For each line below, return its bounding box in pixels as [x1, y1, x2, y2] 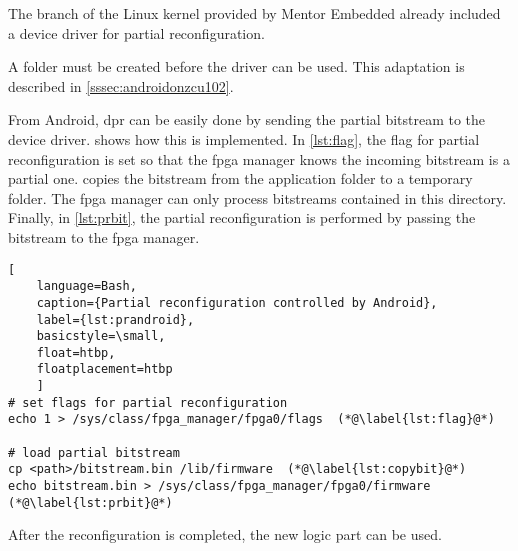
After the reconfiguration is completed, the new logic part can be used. [8, 524, 442, 545]
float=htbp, [36, 345, 116, 360]
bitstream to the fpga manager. [8, 226, 200, 247]
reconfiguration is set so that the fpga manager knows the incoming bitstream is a [8, 148, 510, 169]
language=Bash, [36, 279, 137, 294]
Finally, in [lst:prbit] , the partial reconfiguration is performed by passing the [8, 207, 476, 228]
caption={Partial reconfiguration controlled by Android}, [36, 295, 438, 310]
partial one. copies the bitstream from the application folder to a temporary [8, 168, 473, 189]
